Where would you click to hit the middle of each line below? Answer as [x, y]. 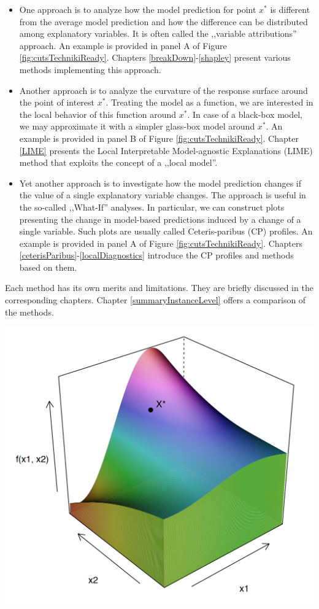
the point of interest [57, 102]
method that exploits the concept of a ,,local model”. [118, 162]
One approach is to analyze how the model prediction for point [138, 9]
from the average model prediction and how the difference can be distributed [163, 21]
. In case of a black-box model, [245, 114]
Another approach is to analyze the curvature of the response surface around [163, 90]
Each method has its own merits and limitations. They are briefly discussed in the [159, 288]
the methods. [29, 312]
